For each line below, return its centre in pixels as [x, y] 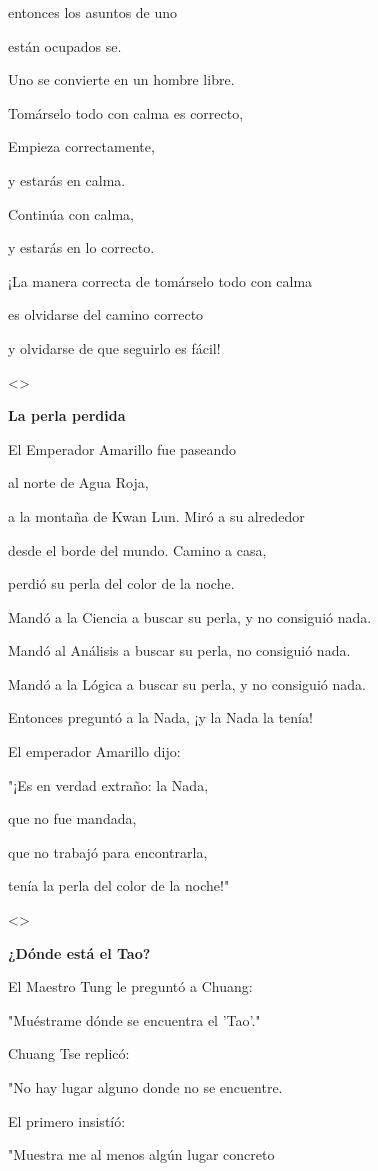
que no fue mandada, [72, 818]
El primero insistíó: [67, 1120]
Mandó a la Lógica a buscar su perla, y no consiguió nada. [187, 683]
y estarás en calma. [67, 179]
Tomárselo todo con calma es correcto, [126, 112]
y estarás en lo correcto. [81, 247]
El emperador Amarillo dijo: [94, 751]
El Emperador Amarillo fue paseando [122, 448]
